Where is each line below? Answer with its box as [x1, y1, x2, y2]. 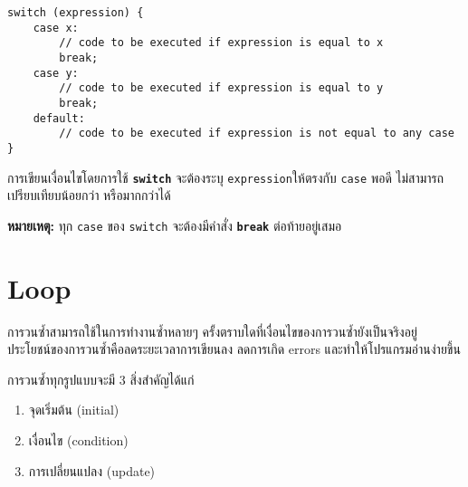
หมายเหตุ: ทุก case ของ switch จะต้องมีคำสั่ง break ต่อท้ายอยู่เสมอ [7, 215, 342, 234]
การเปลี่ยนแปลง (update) [28, 461, 156, 480]
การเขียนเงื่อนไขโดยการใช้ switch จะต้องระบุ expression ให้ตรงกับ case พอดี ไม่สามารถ [7, 167, 444, 186]
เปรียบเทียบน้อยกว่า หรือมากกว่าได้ [7, 186, 171, 205]
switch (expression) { [7, 6, 144, 19]
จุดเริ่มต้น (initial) [28, 400, 119, 419]
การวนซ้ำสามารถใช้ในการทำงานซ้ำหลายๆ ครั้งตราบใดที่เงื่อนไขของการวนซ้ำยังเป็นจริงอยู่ [7, 321, 417, 340]
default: [33, 111, 85, 125]
